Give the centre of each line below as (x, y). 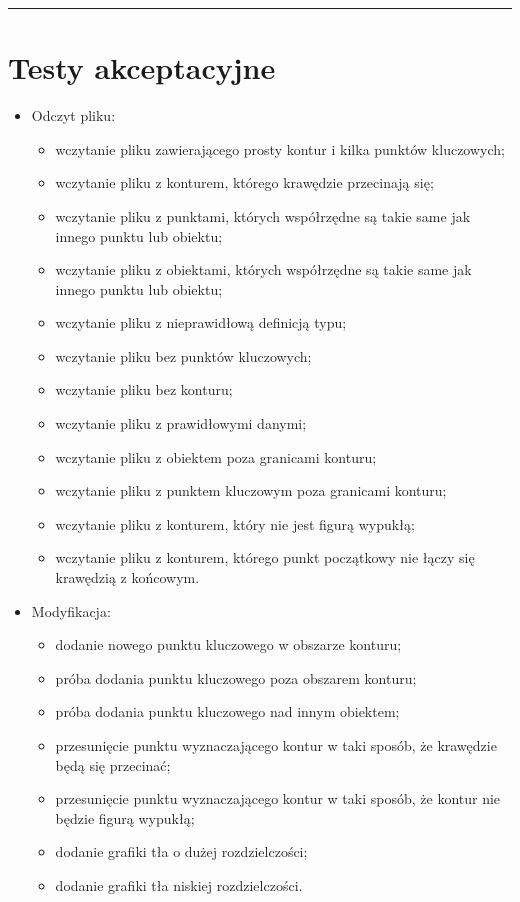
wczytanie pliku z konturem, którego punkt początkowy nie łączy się (265, 557)
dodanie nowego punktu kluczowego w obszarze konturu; (228, 644)
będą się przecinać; (113, 764)
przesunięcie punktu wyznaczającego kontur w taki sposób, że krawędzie (276, 745)
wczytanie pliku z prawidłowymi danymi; (181, 423)
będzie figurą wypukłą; (125, 817)
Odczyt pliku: (73, 115)
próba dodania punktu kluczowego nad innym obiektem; (227, 711)
